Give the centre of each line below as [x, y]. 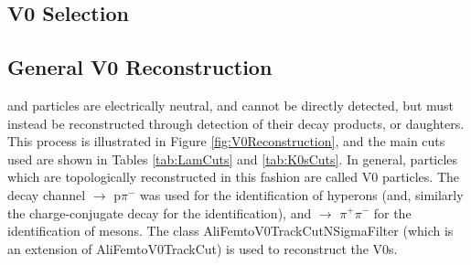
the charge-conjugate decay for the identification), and [160, 212]
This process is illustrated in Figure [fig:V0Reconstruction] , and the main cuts [226, 141]
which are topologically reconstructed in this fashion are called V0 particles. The [234, 177]
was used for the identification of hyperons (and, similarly [302, 194]
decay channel [47, 194]
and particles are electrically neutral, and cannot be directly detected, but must [231, 105]
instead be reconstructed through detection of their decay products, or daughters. [236, 123]
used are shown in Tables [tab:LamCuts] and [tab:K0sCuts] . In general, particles [233, 159]
